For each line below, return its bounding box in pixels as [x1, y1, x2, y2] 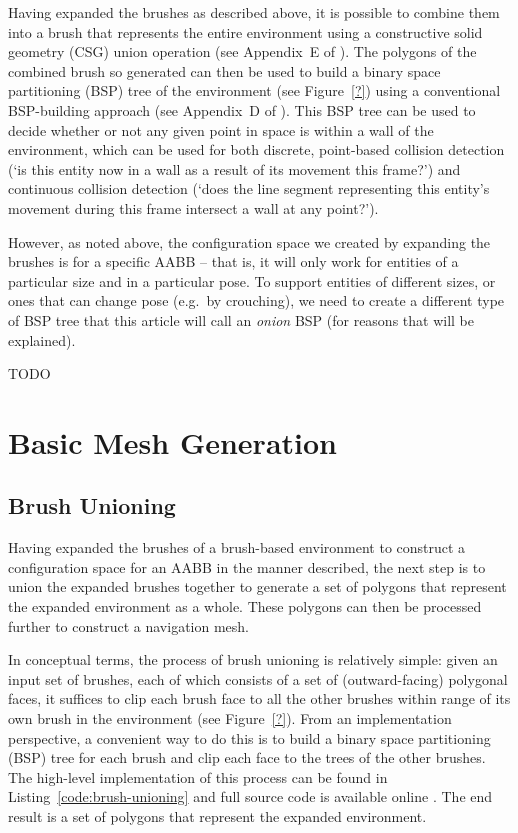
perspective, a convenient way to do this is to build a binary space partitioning [8, 727, 491, 748]
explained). [8, 329, 76, 350]
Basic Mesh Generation [8, 421, 337, 462]
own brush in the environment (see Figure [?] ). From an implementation [8, 708, 452, 729]
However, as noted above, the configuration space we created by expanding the [8, 231, 491, 252]
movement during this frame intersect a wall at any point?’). [8, 197, 379, 218]
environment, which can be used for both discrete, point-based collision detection [8, 139, 505, 160]
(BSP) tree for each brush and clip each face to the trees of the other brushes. [8, 747, 486, 768]
